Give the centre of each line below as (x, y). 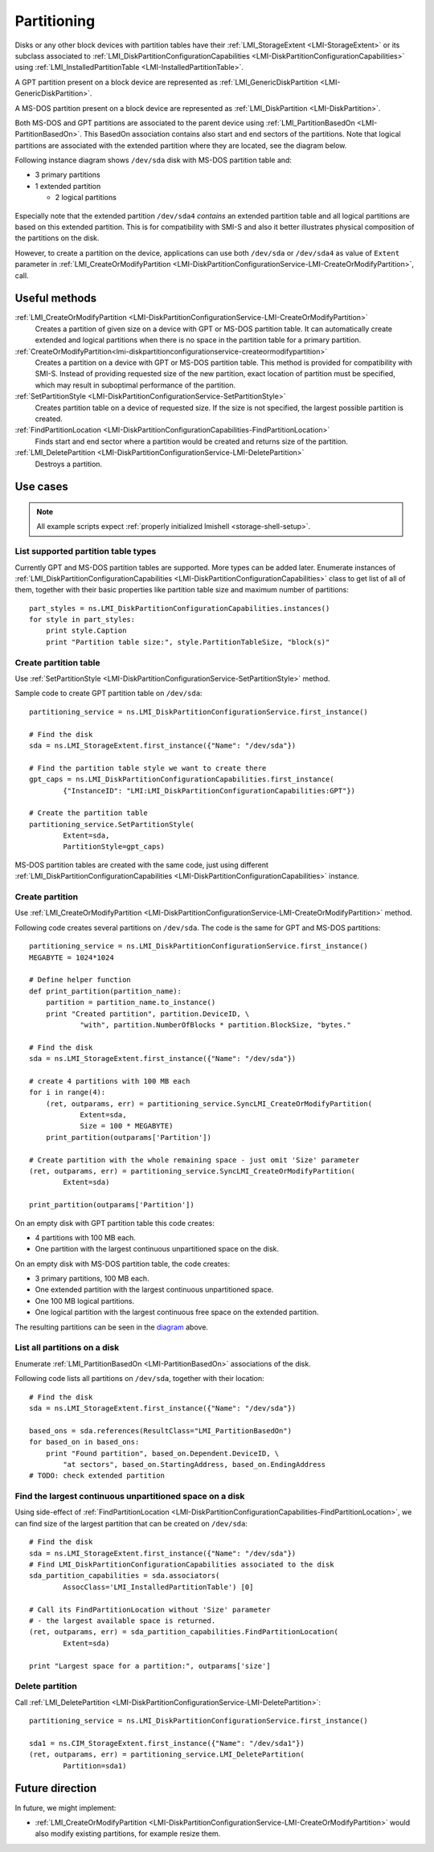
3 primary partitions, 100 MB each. (92, 1279)
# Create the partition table (89, 813)
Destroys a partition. (69, 464)
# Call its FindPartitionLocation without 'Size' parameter (150, 1609)
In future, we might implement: (66, 1808)
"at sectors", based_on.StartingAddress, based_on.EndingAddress (194, 1464)
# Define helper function (80, 980)
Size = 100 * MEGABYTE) (127, 1126)
